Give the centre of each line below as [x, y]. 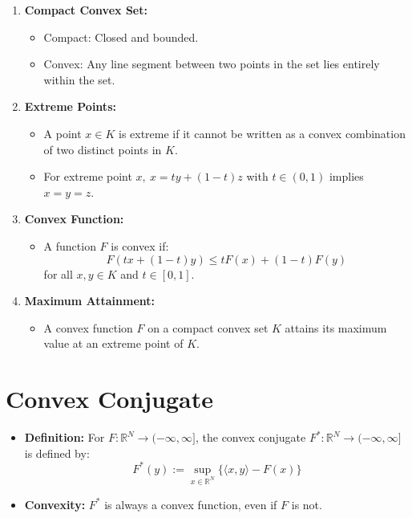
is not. [307, 504]
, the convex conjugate [250, 437]
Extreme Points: [70, 106]
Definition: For [65, 437]
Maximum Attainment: [90, 301]
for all [58, 273]
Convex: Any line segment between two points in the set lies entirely [212, 64]
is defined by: [57, 453]
